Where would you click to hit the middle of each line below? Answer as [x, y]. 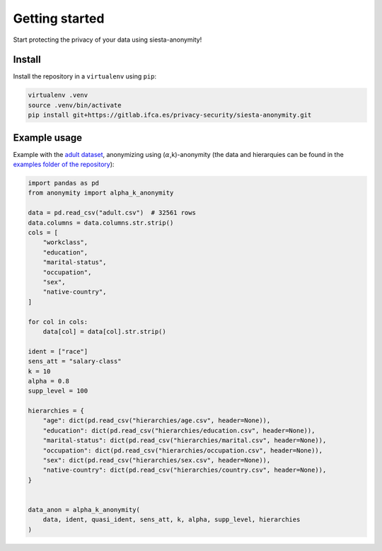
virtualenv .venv [58, 95]
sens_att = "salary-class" [75, 361]
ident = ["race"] [58, 351]
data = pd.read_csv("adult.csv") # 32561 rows [112, 213]
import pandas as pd [63, 183]
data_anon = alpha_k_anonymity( [84, 510]
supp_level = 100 [58, 391]
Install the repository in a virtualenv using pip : [85, 76]
